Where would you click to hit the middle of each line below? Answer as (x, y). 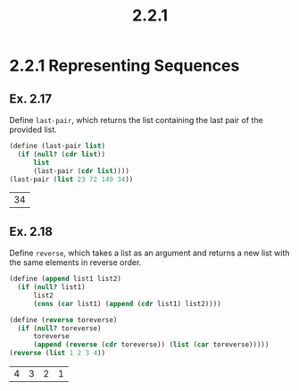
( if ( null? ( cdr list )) (61, 154)
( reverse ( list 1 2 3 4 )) (57, 354)
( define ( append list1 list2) (66, 279)
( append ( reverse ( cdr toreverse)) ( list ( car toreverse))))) (151, 345)
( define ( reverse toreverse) (63, 320)
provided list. (33, 129)
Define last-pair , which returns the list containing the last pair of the (136, 120)
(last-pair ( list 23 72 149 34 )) (71, 179)
